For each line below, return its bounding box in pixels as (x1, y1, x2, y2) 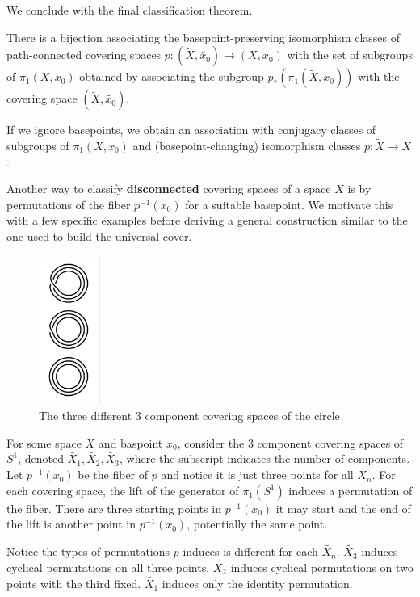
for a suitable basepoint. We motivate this (185, 195, 393, 212)
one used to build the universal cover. (6, 227, 192, 244)
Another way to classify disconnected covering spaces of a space (6, 180, 331, 197)
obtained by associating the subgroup (79, 68, 264, 85)
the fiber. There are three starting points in (6, 499, 221, 516)
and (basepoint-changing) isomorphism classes (132, 137, 361, 153)
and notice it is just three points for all (161, 466, 354, 483)
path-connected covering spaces (6, 46, 162, 63)
